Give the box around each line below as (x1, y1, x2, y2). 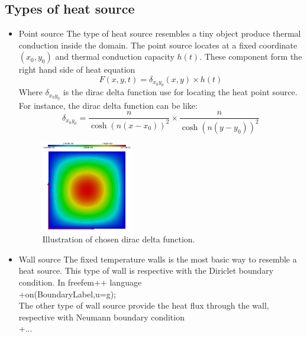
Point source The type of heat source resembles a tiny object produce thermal (18, 27, 301, 40)
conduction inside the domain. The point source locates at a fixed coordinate (18, 38, 298, 51)
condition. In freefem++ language (18, 276, 142, 288)
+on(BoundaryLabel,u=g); (18, 287, 117, 300)
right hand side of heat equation (18, 63, 135, 76)
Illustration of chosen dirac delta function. (42, 233, 195, 245)
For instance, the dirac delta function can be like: (18, 99, 198, 111)
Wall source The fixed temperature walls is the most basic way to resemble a (18, 252, 297, 265)
